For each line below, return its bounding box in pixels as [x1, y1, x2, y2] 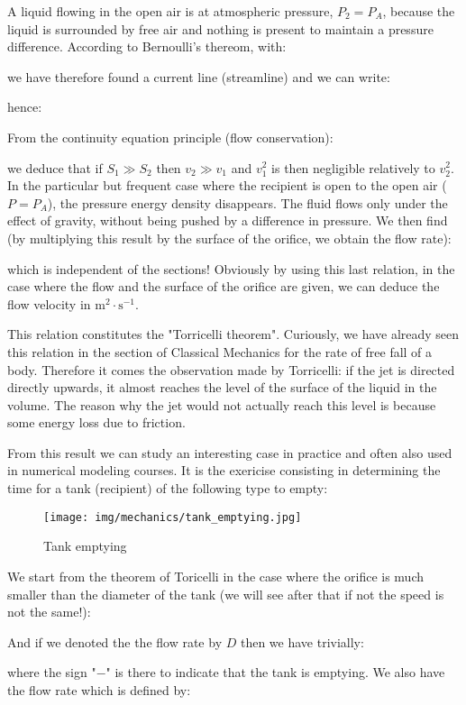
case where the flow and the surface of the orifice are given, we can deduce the [7, 277, 440, 296]
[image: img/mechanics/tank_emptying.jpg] [43, 510, 302, 524]
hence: [7, 97, 42, 116]
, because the [382, 2, 455, 20]
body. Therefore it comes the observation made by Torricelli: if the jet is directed [7, 360, 455, 379]
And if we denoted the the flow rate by [7, 632, 223, 651]
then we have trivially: [240, 632, 364, 651]
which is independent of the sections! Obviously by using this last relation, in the [7, 259, 455, 278]
